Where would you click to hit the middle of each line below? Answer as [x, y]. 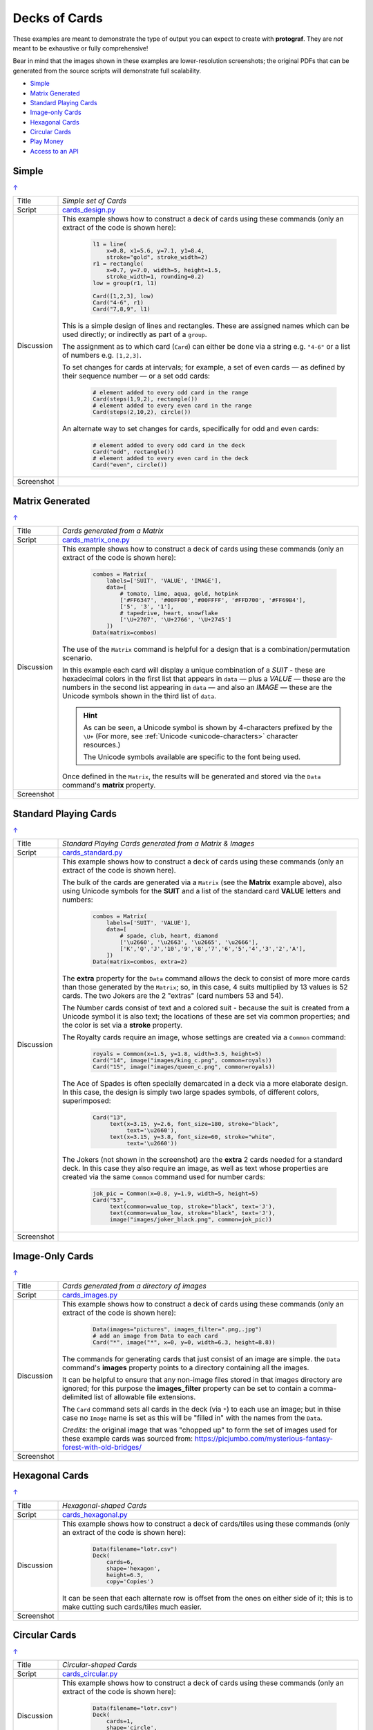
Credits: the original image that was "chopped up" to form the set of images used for [200, 1430]
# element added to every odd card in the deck [169, 445]
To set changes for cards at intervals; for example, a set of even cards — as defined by [204, 367]
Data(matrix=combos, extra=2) [140, 962]
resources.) [102, 745]
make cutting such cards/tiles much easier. [132, 1607]
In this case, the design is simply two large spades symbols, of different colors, [191, 1092]
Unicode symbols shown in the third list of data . [140, 696]
